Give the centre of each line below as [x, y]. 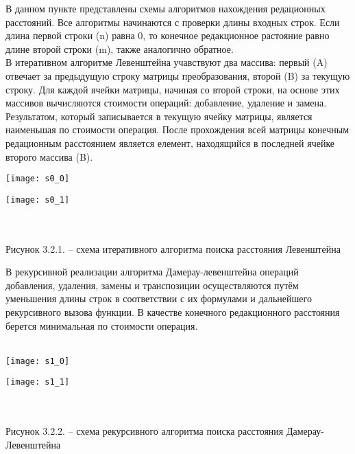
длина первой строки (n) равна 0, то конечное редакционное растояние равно [168, 35]
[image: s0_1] [38, 200]
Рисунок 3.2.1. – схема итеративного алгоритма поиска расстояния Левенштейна [173, 248]
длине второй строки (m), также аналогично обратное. [120, 48]
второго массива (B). [49, 156]
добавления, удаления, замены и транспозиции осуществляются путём [152, 285]
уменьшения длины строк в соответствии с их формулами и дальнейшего [159, 298]
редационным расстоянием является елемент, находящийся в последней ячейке [170, 143]
